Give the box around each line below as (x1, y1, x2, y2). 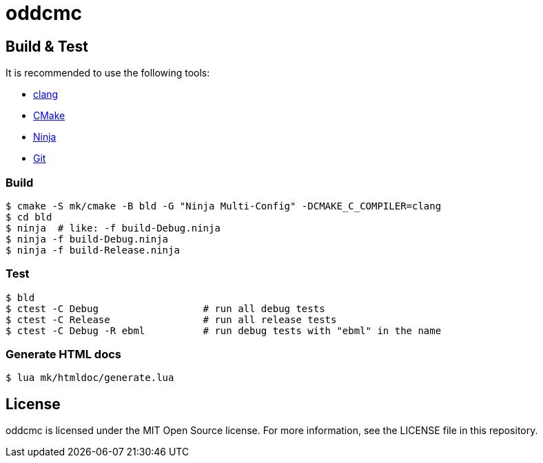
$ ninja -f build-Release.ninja (6, 244, 180, 256)
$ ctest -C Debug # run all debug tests (6, 302, 325, 314)
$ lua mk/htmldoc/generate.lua (6, 372, 174, 384)
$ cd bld (6, 211, 52, 223)
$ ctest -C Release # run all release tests (6, 313, 337, 325)
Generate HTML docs (6, 347, 121, 362)
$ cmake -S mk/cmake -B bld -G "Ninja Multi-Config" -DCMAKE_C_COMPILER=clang (6, 200, 442, 212)
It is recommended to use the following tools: (6, 67, 210, 79)
